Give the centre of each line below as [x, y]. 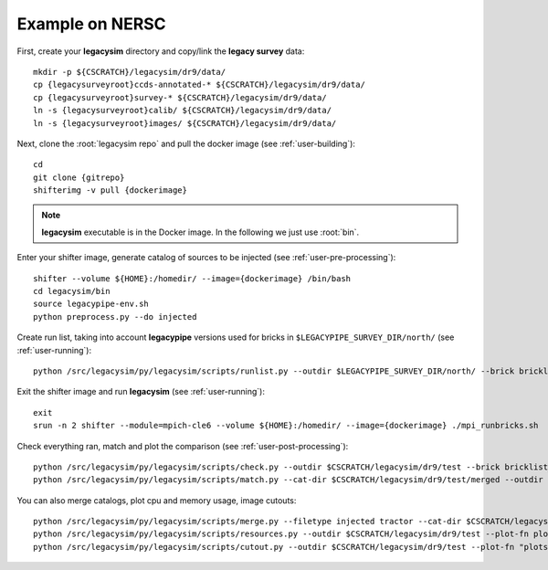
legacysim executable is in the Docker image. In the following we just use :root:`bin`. [200, 232]
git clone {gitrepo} [79, 177]
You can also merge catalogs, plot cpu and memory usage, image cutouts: [157, 500]
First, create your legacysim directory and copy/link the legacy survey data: [161, 51]
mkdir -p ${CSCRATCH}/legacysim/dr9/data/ [130, 72]
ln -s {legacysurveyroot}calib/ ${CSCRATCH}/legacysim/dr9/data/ [183, 111]
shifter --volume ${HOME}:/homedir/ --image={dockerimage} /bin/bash [192, 278]
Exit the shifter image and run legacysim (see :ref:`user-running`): [141, 392]
